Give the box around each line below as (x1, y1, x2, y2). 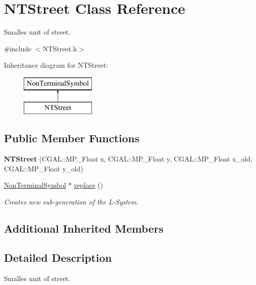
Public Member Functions (4, 130, 139, 146)
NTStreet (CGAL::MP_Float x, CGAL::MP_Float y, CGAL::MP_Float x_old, (4, 154, 253, 164)
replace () (74, 180, 103, 190)
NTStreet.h (43, 43, 77, 53)
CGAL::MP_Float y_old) (4, 163, 84, 173)
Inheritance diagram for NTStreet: (4, 60, 108, 70)
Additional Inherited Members (4, 221, 164, 236)
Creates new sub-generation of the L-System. (4, 197, 139, 207)
